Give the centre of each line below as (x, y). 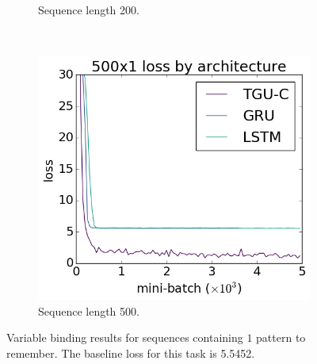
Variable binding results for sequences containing (125, 337)
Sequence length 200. (89, 10)
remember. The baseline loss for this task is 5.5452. (131, 353)
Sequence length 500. (89, 310)
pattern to (281, 337)
